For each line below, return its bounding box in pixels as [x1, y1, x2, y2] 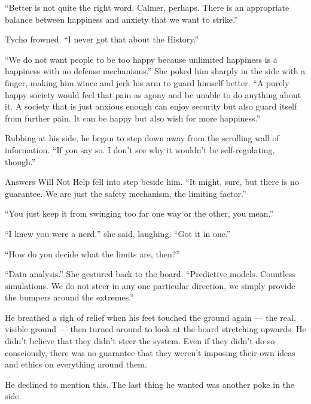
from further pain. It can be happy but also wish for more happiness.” [5, 111, 261, 124]
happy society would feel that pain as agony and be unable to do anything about [5, 88, 301, 101]
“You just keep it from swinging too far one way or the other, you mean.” [5, 207, 274, 220]
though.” [5, 155, 36, 168]
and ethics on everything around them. [5, 358, 147, 370]
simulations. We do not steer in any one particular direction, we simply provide [5, 279, 295, 291]
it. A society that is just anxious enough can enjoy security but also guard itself [5, 100, 297, 113]
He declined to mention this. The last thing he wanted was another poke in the [5, 378, 295, 390]
